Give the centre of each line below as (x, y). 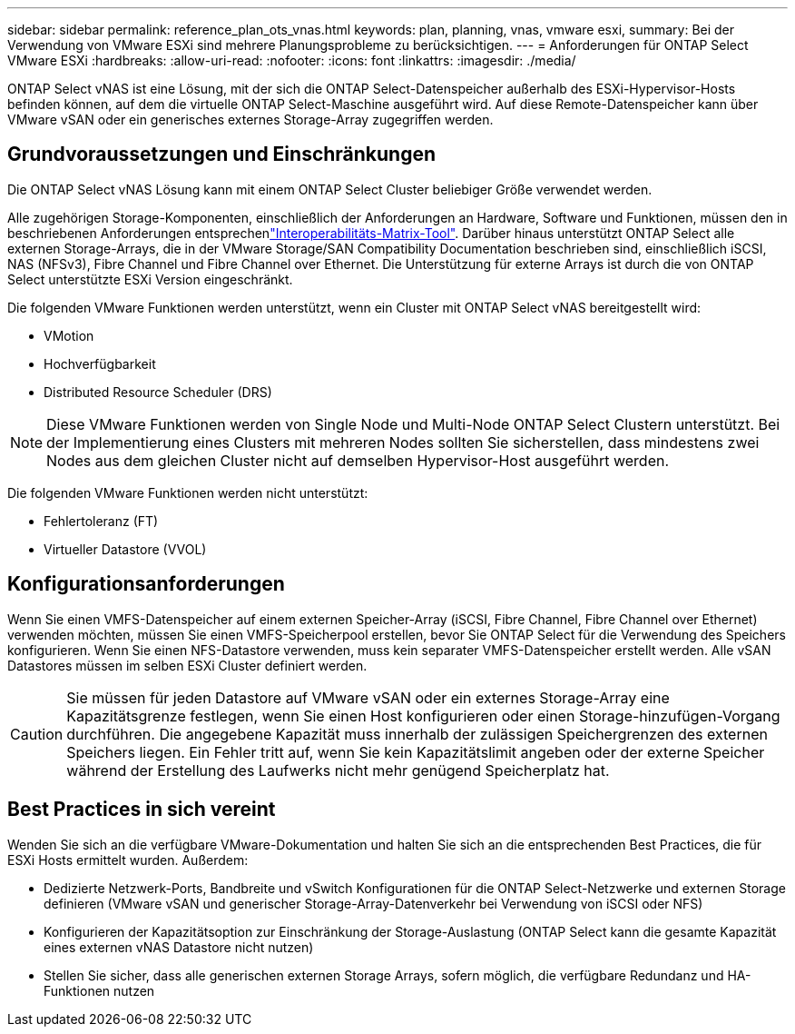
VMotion (69, 335)
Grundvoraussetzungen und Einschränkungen (222, 154)
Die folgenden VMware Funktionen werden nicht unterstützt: (188, 492)
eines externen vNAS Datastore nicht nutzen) (179, 947)
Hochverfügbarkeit (100, 363)
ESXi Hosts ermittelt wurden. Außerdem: (128, 860)
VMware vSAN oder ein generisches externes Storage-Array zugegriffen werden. (250, 119)
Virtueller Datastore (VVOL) (125, 549)
